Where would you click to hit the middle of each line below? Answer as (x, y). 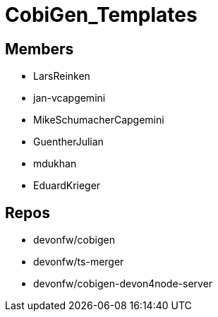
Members (40, 49)
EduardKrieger (67, 186)
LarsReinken (62, 76)
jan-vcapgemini (69, 98)
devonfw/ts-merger (79, 262)
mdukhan (55, 164)
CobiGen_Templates (101, 15)
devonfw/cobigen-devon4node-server (123, 284)
